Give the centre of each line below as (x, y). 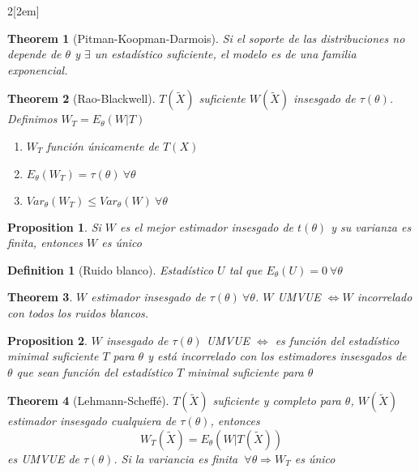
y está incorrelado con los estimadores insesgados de (277, 356)
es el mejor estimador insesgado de (207, 226)
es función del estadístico (337, 340)
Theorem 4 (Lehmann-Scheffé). (88, 401)
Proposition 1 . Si (54, 226)
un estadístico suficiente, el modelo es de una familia (225, 54)
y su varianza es (371, 226)
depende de (34, 54)
